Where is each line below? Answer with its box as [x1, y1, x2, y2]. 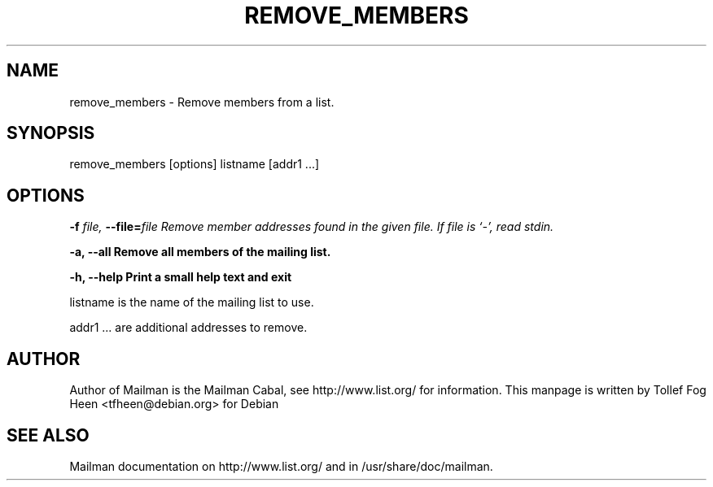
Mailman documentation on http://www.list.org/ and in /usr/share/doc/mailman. [69, 459, 493, 473]
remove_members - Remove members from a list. [69, 94, 335, 109]
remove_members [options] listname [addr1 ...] [69, 157, 320, 172]
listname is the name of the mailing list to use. [69, 295, 314, 310]
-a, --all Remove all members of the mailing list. [69, 245, 331, 259]
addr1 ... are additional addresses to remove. [69, 320, 308, 335]
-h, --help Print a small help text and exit [69, 270, 292, 285]
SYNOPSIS [7, 123, 95, 144]
